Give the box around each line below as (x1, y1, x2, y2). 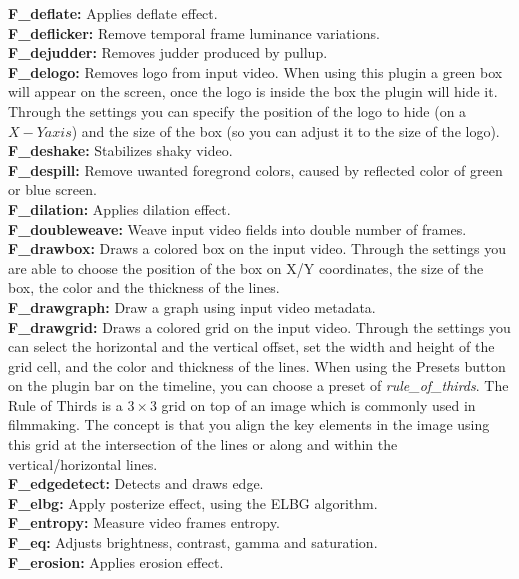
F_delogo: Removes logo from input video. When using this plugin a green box (8, 61, 503, 82)
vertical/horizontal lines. (8, 453, 158, 474)
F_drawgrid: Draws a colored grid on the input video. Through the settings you (8, 316, 511, 337)
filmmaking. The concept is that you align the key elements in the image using (8, 414, 490, 435)
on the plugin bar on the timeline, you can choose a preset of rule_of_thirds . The (8, 375, 509, 396)
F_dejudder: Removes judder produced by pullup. (8, 42, 328, 63)
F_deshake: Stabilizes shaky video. (8, 140, 233, 161)
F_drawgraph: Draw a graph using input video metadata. (8, 296, 376, 317)
